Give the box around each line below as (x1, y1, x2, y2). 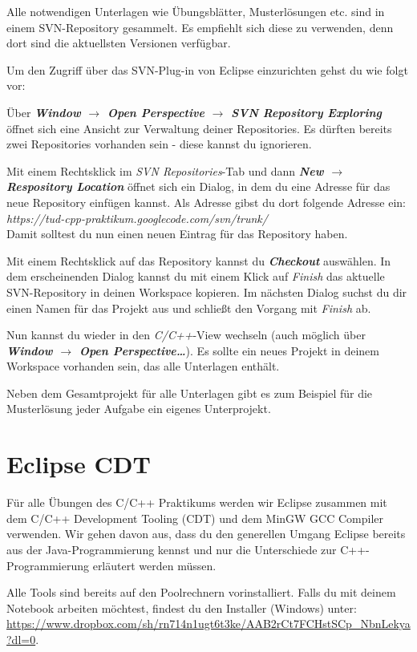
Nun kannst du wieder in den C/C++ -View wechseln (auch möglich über (6, 326, 366, 343)
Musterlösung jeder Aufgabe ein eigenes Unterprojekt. (6, 400, 271, 417)
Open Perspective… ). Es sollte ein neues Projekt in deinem (79, 342, 379, 358)
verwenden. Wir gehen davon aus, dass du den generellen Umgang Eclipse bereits (6, 525, 406, 542)
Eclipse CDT (6, 447, 151, 480)
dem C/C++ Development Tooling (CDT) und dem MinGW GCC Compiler (6, 509, 384, 526)
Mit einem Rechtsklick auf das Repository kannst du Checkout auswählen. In (6, 252, 391, 269)
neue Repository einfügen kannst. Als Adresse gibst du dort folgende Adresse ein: (6, 193, 406, 210)
